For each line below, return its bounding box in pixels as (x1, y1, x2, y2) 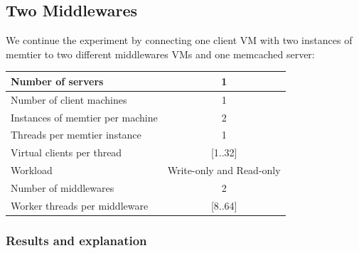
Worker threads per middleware (11, 198, 149, 212)
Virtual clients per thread (11, 145, 122, 160)
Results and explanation (6, 231, 147, 249)
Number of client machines (11, 92, 127, 107)
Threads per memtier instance (11, 127, 141, 142)
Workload (11, 163, 53, 178)
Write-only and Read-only (167, 163, 281, 178)
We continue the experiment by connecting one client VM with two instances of (6, 33, 353, 48)
